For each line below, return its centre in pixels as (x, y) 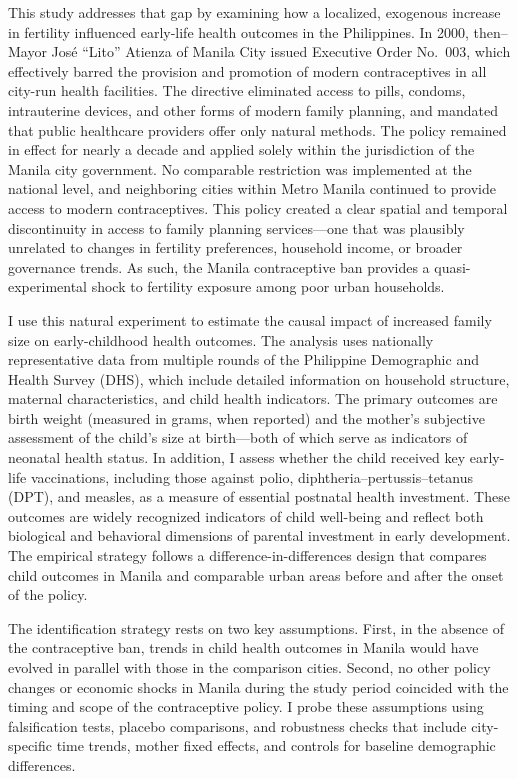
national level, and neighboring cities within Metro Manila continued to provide (252, 188)
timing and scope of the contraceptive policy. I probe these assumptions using (246, 706)
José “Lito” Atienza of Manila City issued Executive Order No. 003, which (281, 51)
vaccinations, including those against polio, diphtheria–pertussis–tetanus (252, 476)
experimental (47, 286)
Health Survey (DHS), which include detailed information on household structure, (259, 378)
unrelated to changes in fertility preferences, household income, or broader (235, 247)
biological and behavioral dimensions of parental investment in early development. (259, 535)
